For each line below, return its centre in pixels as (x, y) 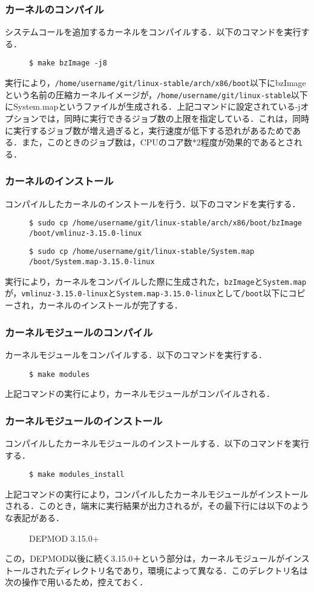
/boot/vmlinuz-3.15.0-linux (86, 233)
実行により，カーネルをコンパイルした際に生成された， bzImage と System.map (156, 281)
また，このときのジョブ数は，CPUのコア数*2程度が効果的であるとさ (158, 142)
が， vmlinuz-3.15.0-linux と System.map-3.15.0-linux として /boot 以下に (147, 293)
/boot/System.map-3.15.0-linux (92, 262)
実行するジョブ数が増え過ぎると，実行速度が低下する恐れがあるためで (153, 130)
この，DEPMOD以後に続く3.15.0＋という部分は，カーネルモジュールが (145, 558)
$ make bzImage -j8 (68, 63)
